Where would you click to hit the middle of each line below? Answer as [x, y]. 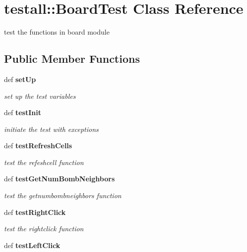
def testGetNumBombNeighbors [60, 179]
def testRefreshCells [38, 146]
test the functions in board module [57, 32]
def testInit [23, 112]
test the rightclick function [44, 229]
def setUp [20, 79]
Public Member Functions [72, 59]
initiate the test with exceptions [51, 129]
